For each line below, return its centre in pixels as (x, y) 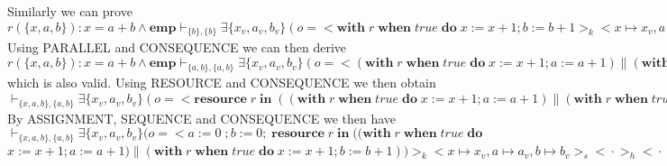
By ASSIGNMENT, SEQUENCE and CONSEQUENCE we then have (202, 118)
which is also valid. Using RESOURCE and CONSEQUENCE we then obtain (222, 83)
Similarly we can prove (70, 11)
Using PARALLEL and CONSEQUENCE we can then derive (177, 46)
